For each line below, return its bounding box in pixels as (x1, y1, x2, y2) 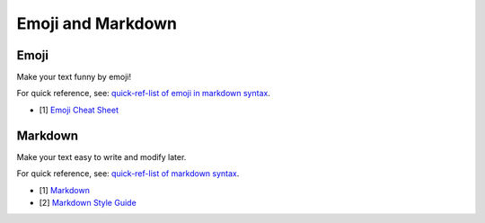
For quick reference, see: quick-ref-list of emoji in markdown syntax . (16, 88, 271, 99)
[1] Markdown (39, 184, 90, 195)
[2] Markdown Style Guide (39, 197, 137, 208)
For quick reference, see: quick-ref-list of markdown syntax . (16, 168, 240, 179)
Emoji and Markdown (16, 13, 177, 33)
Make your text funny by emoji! (16, 72, 132, 83)
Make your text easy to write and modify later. (16, 151, 187, 162)
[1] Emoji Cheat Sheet (39, 104, 119, 115)
